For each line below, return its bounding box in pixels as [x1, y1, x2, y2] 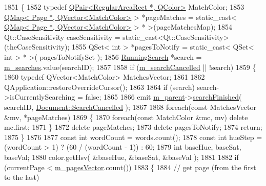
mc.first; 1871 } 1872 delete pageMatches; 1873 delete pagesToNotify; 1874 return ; [4, 122, 262, 132]
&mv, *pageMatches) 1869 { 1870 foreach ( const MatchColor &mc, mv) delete [4, 111, 248, 122]
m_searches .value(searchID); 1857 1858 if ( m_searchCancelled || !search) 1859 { [4, 61, 256, 72]
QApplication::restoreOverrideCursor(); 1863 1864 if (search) [4, 81, 195, 92]
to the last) [4, 172, 39, 182]
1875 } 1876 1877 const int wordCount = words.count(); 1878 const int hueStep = [4, 131, 262, 142]
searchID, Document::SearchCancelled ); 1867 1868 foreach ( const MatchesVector [4, 101, 256, 112]
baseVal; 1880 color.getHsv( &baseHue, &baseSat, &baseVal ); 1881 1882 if [4, 151, 239, 162]
